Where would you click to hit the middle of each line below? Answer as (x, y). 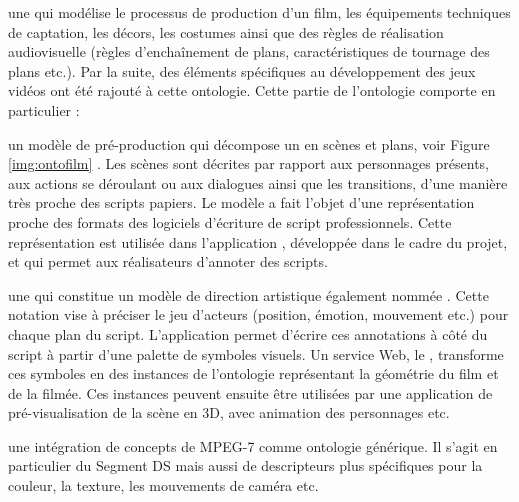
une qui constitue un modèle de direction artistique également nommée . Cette (248, 294)
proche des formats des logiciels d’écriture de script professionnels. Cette (230, 221)
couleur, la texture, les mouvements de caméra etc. (163, 485)
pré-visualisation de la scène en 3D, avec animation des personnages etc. (229, 412)
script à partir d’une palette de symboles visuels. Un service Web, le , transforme (256, 353)
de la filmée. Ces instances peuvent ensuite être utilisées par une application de (250, 392)
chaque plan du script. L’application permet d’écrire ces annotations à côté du (248, 333)
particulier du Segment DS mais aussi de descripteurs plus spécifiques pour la (245, 465)
